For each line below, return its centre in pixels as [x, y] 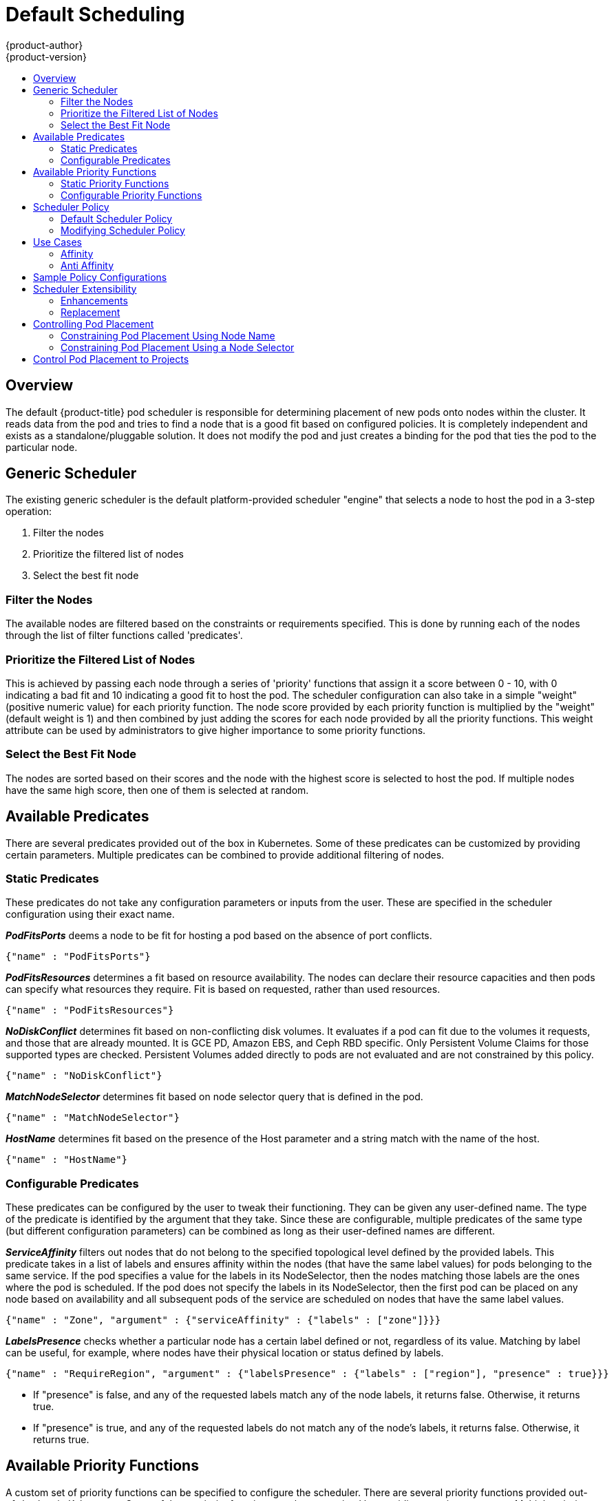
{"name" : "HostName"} [67, 1160]
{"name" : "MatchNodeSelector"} [93, 1118]
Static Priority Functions [115, 183]
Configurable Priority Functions [131, 195]
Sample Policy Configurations [100, 277]
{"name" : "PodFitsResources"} [90, 1010]
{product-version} [46, 56]
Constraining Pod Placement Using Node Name [168, 335]
